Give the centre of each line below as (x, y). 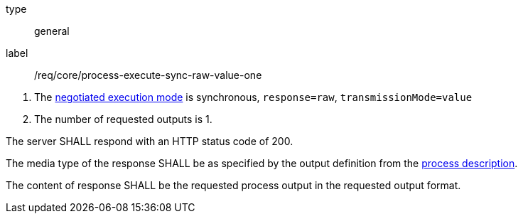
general (52, 31)
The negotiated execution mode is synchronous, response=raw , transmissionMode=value (253, 97)
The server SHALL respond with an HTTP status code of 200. (150, 141)
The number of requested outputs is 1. (123, 119)
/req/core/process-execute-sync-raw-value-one (148, 75)
